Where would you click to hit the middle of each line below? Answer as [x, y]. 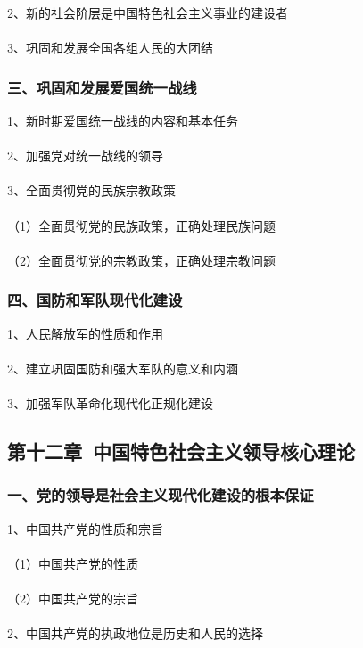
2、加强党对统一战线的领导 [85, 156]
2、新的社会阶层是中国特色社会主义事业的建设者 [148, 12]
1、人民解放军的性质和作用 [85, 333]
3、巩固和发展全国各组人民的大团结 [110, 48]
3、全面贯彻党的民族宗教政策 [91, 190]
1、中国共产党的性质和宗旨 [85, 528]
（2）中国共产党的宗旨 [73, 598]
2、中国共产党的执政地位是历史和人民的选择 [135, 633]
